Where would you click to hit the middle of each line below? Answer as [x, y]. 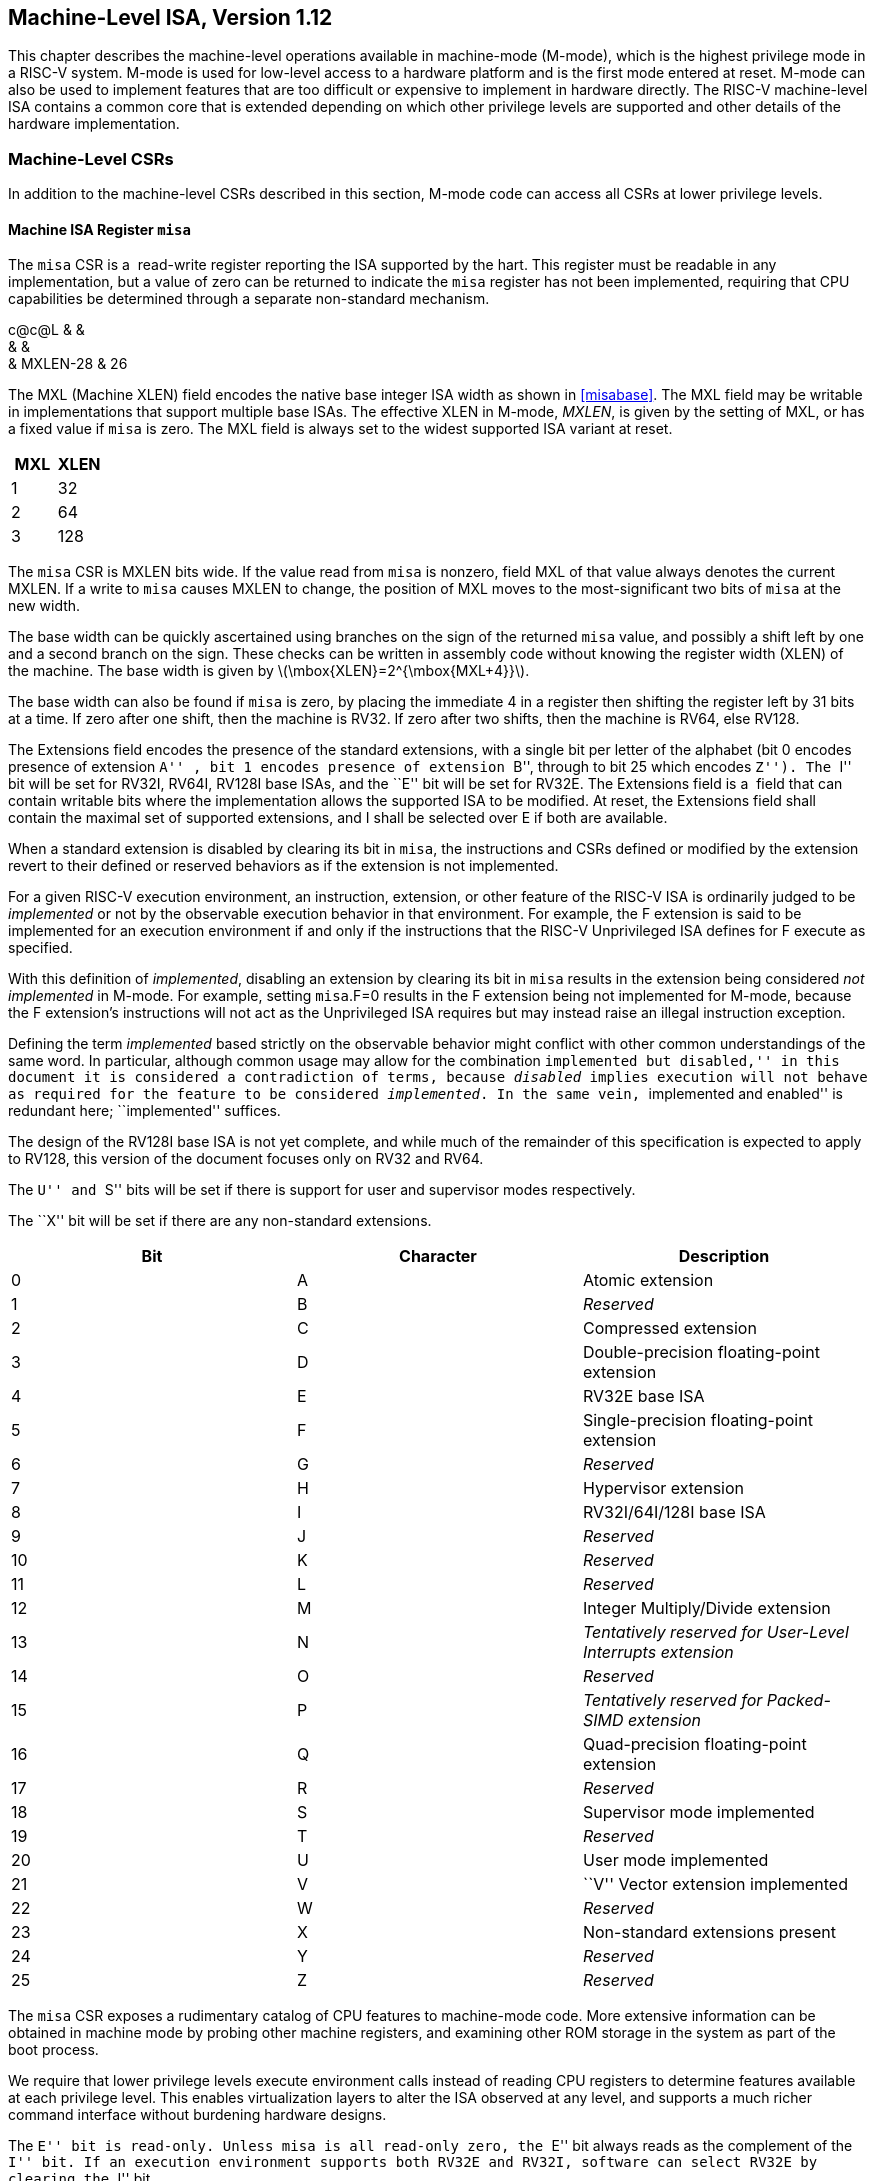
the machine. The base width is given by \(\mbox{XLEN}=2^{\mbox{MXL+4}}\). [269, 671]
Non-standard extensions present [709, 1932]
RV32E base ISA [643, 1396]
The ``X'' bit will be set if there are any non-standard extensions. [220, 1221]
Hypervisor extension [663, 1488]
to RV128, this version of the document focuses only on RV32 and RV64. [246, 1159]
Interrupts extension [658, 1652]
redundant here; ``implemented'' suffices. [144, 1111]
